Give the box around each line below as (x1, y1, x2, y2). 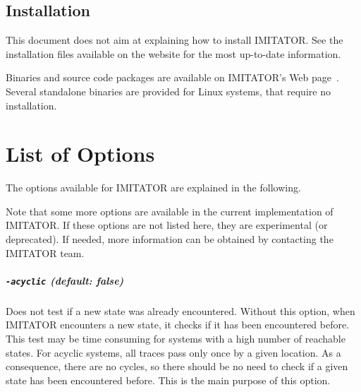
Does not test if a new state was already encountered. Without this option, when (6, 303, 355, 318)
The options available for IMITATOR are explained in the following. (6, 180, 301, 195)
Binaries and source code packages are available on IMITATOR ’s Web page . (6, 70, 339, 85)
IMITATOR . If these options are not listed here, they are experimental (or (6, 218, 328, 232)
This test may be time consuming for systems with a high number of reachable (6, 331, 345, 346)
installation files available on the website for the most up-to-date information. (6, 46, 341, 61)
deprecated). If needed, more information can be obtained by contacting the (6, 232, 334, 247)
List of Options (6, 139, 155, 168)
